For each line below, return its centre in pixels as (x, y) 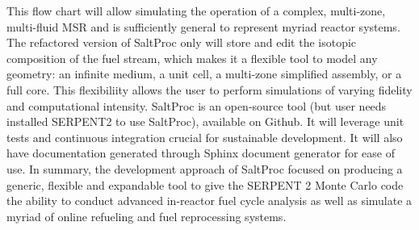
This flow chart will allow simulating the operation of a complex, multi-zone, (196, 10)
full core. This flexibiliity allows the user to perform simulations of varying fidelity (209, 89)
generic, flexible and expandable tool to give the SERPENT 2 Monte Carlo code (205, 184)
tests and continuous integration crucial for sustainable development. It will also (205, 137)
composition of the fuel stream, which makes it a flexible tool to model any (192, 58)
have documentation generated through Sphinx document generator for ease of (201, 153)
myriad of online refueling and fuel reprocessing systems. (147, 216)
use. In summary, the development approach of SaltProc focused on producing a (205, 168)
